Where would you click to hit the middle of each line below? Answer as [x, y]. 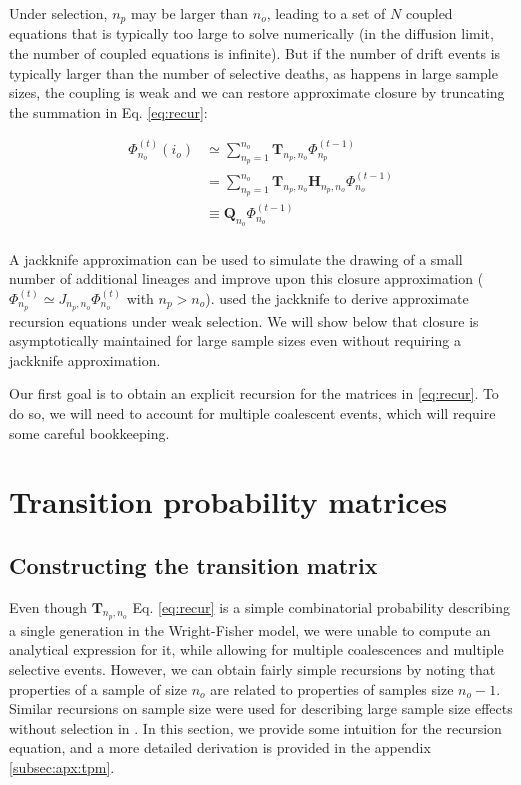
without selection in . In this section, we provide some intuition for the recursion [255, 727]
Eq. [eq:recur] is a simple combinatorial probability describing [321, 606]
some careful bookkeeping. [89, 432]
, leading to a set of [326, 13]
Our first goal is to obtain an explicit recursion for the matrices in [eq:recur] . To [254, 393]
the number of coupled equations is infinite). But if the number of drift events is [255, 53]
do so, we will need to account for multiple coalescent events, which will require [252, 412]
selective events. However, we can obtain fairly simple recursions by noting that [252, 669]
